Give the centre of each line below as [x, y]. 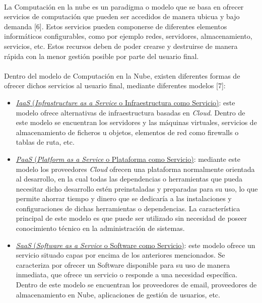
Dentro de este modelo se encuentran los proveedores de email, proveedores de [136, 285]
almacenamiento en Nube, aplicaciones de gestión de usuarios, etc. [118, 294]
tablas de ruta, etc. [45, 142]
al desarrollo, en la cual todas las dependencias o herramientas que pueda [129, 179]
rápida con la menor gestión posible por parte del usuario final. [102, 56]
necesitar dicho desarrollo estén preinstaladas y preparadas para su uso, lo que [137, 188]
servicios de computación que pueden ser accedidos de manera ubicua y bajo [122, 16]
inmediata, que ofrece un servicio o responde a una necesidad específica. [127, 275]
